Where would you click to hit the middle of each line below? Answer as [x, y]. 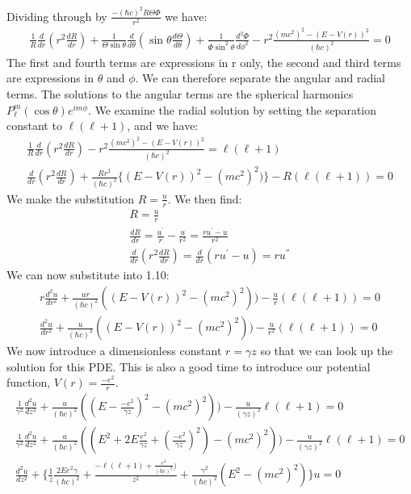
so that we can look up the [327, 351]
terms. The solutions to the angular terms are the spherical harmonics [180, 93]
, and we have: [163, 126]
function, [29, 382]
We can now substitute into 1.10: [88, 275]
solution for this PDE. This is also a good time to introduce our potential [189, 366]
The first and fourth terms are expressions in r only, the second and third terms [204, 62]
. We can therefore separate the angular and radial [260, 78]
